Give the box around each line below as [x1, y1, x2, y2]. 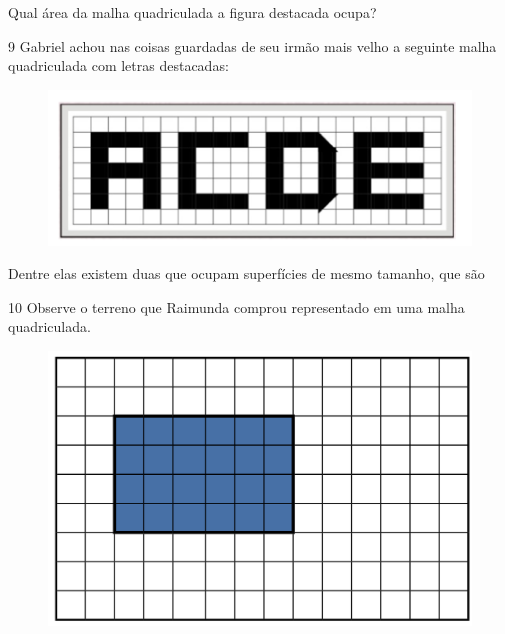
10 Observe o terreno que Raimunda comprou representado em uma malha [8, 296, 465, 317]
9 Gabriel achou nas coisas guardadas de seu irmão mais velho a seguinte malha [8, 35, 497, 56]
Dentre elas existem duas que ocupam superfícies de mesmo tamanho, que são [8, 263, 485, 284]
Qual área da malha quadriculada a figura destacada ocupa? [8, 2, 377, 22]
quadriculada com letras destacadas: [8, 55, 229, 76]
